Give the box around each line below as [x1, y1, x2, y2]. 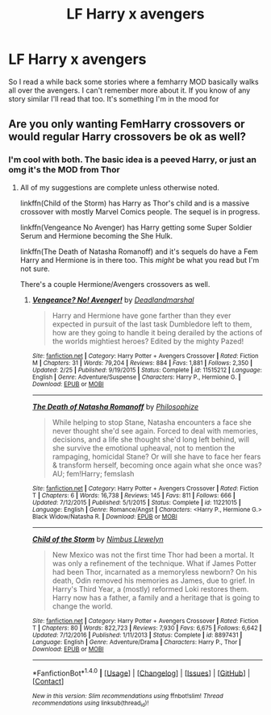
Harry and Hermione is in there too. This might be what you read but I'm [19, 255, 260, 264]
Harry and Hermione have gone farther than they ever [52, 310, 231, 320]
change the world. [52, 601, 113, 611]
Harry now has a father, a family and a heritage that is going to [52, 592, 261, 602]
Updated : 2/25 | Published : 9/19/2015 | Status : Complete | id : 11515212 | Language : [31, 366, 262, 374]
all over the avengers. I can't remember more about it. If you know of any [8, 85, 251, 95]
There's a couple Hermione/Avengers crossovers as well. [19, 279, 211, 289]
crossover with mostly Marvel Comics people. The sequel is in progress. [19, 206, 261, 216]
